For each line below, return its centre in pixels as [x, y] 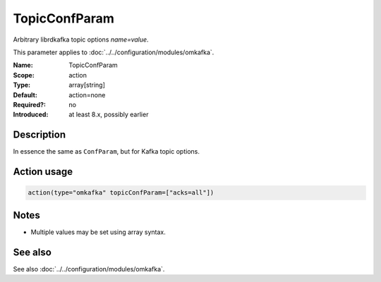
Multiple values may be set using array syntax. [98, 232]
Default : [25, 94]
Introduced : [31, 115]
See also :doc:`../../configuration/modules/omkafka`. [89, 269]
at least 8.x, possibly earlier [109, 115]
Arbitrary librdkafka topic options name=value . [81, 39]
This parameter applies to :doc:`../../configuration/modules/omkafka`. [114, 52]
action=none [87, 94]
